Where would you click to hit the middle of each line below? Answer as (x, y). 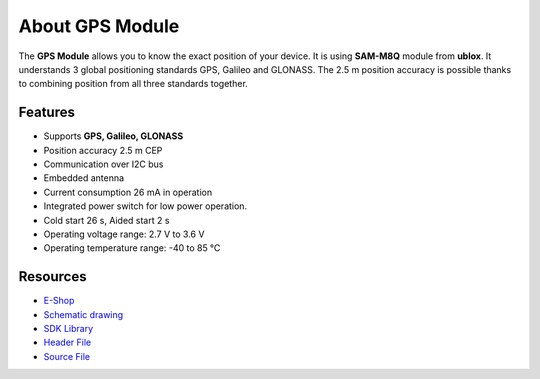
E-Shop (59, 301)
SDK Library (68, 329)
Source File (66, 356)
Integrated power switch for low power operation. (145, 206)
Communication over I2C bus (103, 164)
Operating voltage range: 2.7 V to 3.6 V (124, 234)
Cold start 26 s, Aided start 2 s (106, 220)
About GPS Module (99, 26)
